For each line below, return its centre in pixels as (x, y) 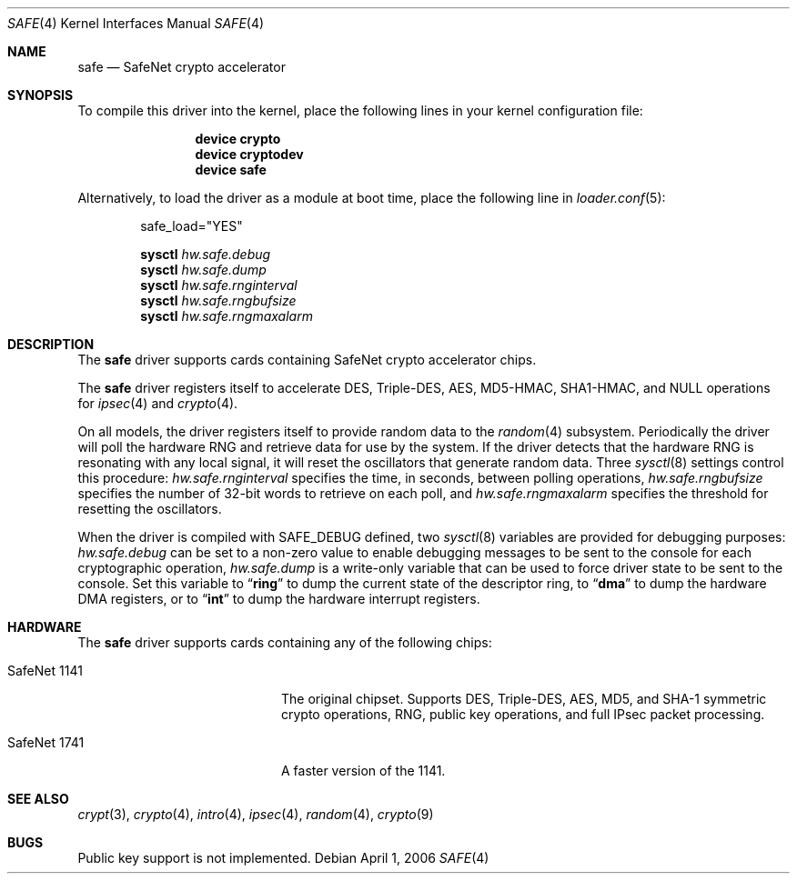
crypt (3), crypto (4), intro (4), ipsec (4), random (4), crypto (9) (256, 814)
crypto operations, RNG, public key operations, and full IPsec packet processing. (523, 714)
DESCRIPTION (51, 344)
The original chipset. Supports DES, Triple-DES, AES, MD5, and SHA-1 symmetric (524, 699)
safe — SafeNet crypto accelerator (182, 67)
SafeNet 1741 (46, 742)
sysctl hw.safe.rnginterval (219, 285)
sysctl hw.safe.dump (203, 270)
